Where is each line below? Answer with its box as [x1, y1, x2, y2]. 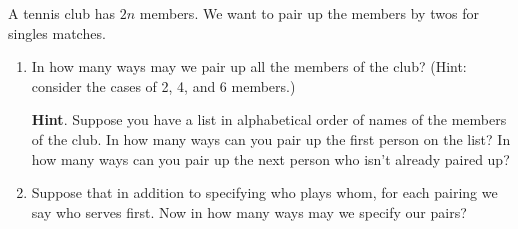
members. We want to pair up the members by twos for [139, 3, 479, 23]
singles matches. [8, 22, 106, 43]
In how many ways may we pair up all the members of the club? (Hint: [31, 56, 467, 77]
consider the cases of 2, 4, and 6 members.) [31, 75, 296, 96]
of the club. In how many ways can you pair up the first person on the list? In [31, 128, 511, 149]
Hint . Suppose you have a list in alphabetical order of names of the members [31, 109, 507, 130]
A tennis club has [8, 3, 116, 23]
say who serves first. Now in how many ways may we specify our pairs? [31, 201, 467, 222]
